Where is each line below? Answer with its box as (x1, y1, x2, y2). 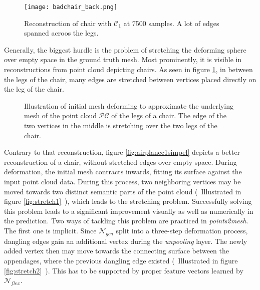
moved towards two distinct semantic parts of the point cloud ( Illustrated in (4, 186, 241, 196)
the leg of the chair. (4, 84, 64, 94)
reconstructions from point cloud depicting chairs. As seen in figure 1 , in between (4, 64, 253, 75)
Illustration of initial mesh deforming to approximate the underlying (24, 100, 234, 111)
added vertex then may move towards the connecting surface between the (4, 245, 229, 256)
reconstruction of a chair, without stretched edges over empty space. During (4, 156, 237, 167)
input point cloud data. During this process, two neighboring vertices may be (4, 176, 241, 186)
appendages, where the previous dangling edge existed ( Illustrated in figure (4, 255, 238, 265)
